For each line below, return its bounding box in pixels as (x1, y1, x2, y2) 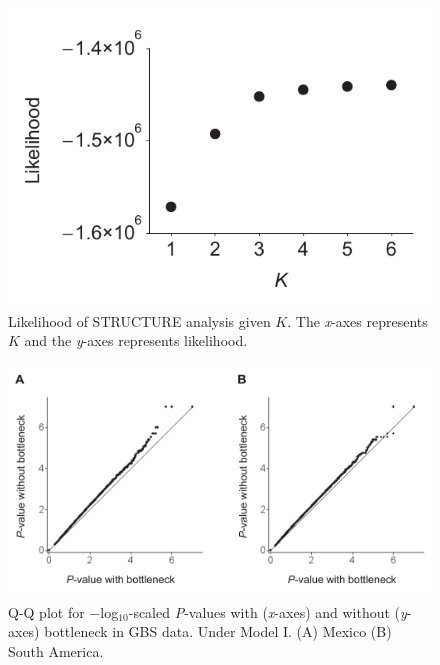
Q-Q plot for (8, 601, 85, 622)
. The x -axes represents (287, 310, 428, 331)
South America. (8, 640, 104, 661)
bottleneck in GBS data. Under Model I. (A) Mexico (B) (44, 621, 392, 642)
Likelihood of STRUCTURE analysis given (8, 310, 271, 331)
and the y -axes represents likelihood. (24, 330, 248, 351)
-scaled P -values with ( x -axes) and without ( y (128, 601, 407, 622)
